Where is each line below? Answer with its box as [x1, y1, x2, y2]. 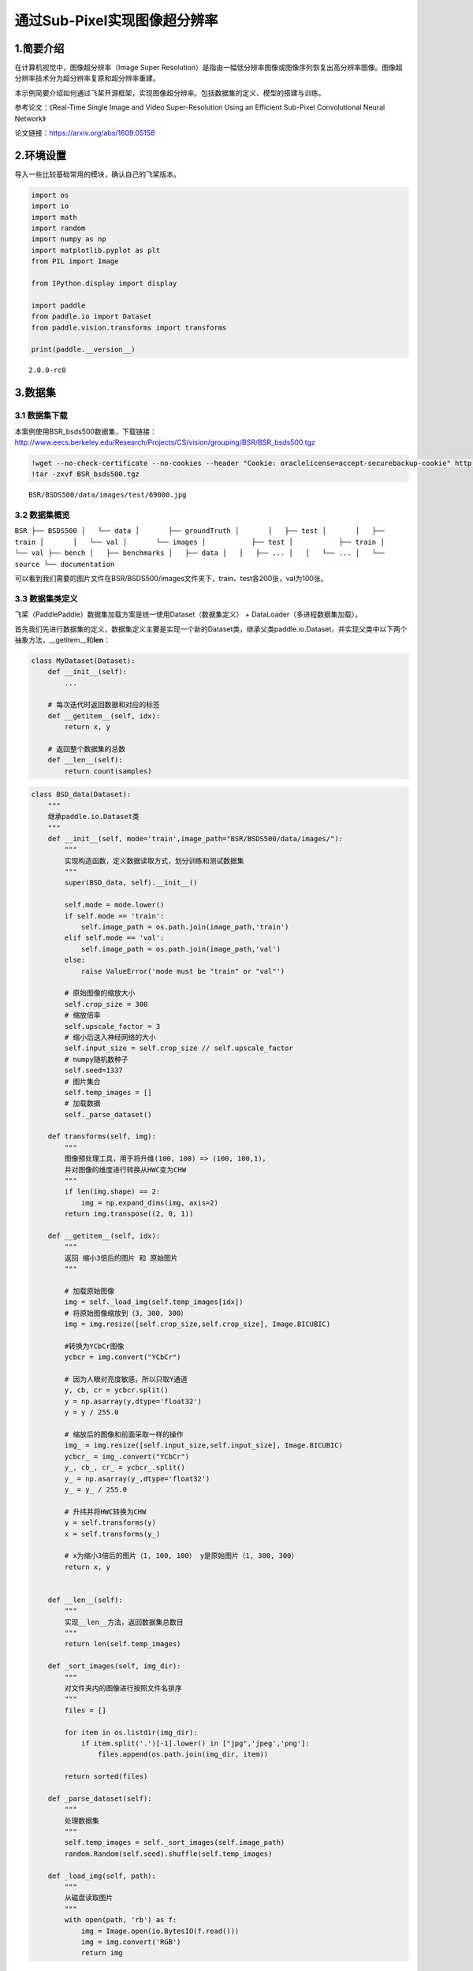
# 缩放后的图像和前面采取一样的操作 [64, 1430, 184, 1439]
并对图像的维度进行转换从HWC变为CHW [64, 1165, 187, 1174]
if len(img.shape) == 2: [64, 1187, 161, 1196]
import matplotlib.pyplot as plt [31, 245, 161, 255]
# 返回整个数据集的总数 [47, 745, 126, 753]
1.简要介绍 [14, 42, 65, 55]
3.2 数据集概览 [14, 509, 70, 520]
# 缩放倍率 [64, 1011, 101, 1020]
